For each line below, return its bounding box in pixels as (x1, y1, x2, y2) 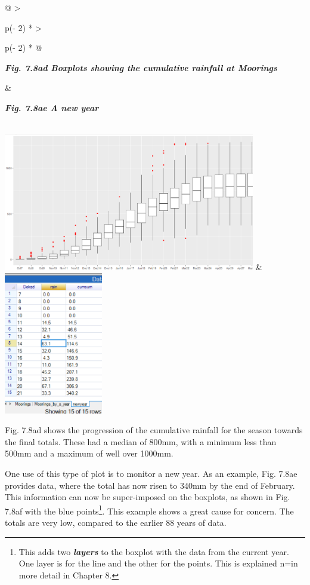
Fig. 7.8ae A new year (5, 101, 99, 114)
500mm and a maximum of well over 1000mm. (5, 447, 173, 460)
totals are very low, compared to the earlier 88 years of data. (5, 516, 227, 528)
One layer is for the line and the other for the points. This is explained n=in (18, 557, 298, 569)
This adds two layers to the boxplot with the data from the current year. (18, 545, 289, 558)
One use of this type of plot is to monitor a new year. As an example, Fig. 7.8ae (5, 467, 297, 479)
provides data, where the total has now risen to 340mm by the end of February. (5, 479, 295, 491)
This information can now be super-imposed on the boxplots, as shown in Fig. (5, 491, 290, 503)
